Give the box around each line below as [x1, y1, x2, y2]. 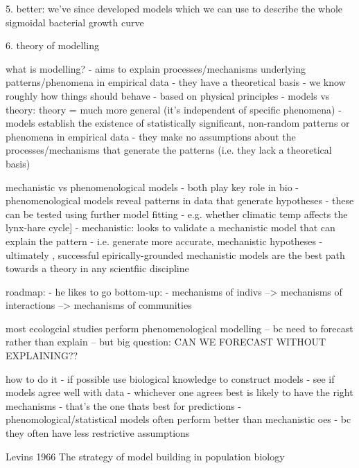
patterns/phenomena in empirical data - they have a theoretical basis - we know [6, 75, 346, 89]
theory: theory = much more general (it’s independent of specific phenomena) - [6, 102, 342, 116]
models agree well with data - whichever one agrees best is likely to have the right [6, 385, 353, 399]
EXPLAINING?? [6, 348, 78, 363]
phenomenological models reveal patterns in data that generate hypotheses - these [6, 193, 354, 208]
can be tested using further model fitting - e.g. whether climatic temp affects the [6, 206, 348, 221]
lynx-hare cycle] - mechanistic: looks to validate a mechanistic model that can [6, 220, 335, 235]
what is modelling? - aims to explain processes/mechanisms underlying [6, 61, 306, 75]
